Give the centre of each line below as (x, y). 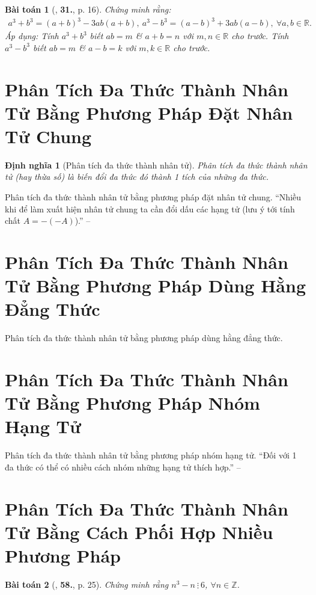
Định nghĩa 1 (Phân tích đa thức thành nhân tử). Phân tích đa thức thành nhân (156, 165)
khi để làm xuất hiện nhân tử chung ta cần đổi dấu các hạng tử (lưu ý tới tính (150, 208)
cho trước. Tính (260, 36)
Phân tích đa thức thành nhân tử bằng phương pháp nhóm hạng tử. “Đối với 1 (151, 455)
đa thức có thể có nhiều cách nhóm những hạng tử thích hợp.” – (123, 467)
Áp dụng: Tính (32, 36)
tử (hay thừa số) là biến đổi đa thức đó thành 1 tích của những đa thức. (137, 177)
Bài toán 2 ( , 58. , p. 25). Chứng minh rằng (87, 584)
